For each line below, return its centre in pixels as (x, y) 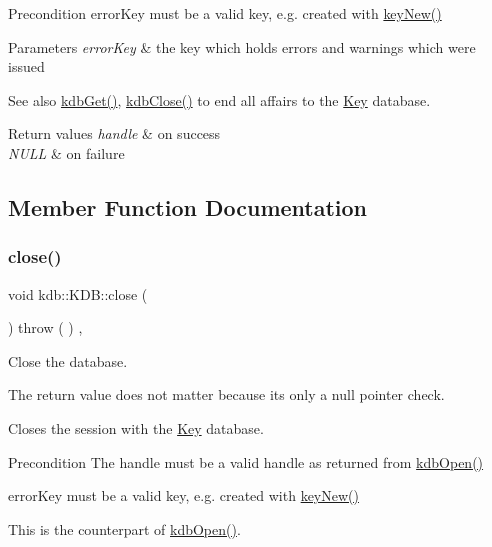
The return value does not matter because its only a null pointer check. (226, 394)
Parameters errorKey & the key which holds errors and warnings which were (242, 46)
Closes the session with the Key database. (136, 427)
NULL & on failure (66, 152)
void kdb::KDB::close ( (78, 293)
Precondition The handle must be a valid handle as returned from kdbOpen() (246, 461)
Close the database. (68, 360)
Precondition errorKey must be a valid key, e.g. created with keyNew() (225, 13)
